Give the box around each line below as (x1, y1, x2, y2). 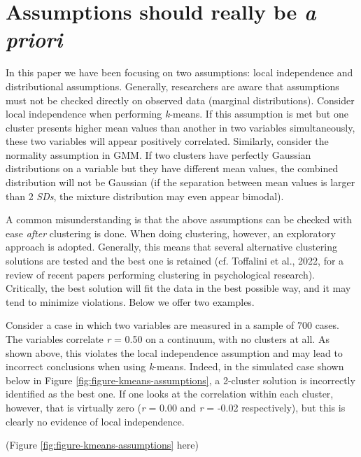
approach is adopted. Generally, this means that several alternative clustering (6, 239, 337, 254)
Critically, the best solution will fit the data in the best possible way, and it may (6, 281, 351, 295)
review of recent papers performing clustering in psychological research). (6, 267, 316, 281)
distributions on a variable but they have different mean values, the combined (6, 161, 339, 176)
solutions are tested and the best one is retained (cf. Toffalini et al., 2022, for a (6, 253, 344, 268)
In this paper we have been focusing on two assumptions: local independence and (6, 65, 353, 80)
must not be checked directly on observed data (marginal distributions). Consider (6, 92, 355, 107)
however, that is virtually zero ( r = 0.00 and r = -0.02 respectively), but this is (6, 400, 346, 414)
